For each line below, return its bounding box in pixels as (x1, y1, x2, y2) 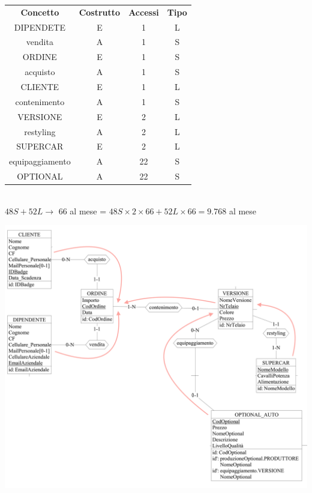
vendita (26, 35, 53, 48)
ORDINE (22, 50, 57, 63)
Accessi (128, 5, 159, 18)
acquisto (25, 65, 55, 78)
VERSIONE (17, 110, 62, 122)
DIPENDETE (14, 20, 65, 33)
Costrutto (79, 5, 121, 18)
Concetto (20, 5, 59, 18)
